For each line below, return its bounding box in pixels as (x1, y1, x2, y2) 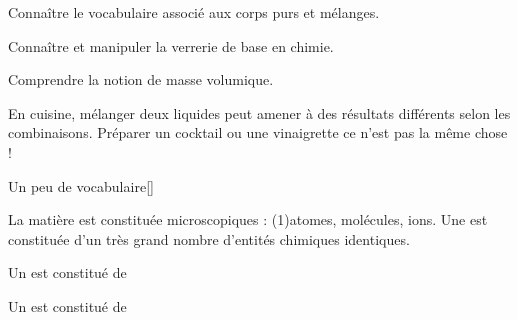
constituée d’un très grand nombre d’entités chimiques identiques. (8, 228, 410, 249)
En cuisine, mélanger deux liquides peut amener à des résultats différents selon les (8, 102, 511, 123)
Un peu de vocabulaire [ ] (8, 175, 154, 196)
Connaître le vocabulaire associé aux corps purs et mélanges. (8, 2, 380, 22)
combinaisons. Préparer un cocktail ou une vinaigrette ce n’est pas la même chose (8, 122, 508, 143)
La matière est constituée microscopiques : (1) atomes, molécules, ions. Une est (8, 209, 488, 230)
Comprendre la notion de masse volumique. (8, 69, 274, 90)
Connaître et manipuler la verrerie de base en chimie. (8, 35, 334, 56)
